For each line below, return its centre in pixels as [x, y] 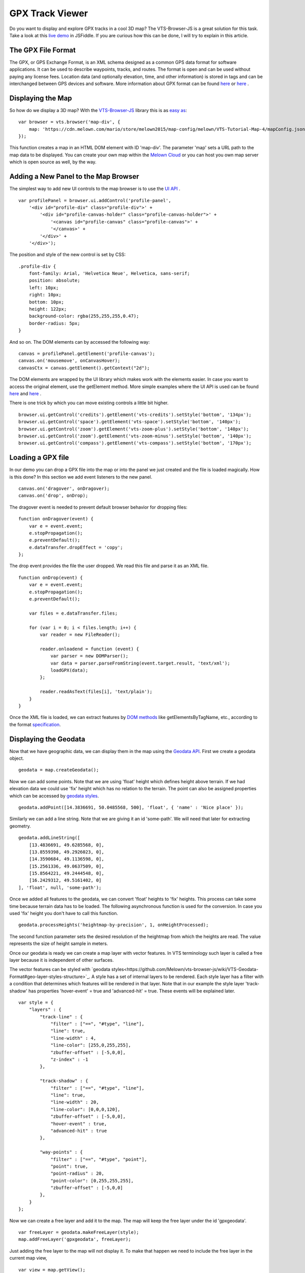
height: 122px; [48, 309]
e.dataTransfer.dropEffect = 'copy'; [76, 547]
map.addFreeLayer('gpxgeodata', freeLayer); [75, 1239]
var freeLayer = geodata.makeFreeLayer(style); [79, 1233]
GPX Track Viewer [49, 13]
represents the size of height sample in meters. [59, 944]
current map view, [28, 1258]
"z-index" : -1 [69, 1060]
